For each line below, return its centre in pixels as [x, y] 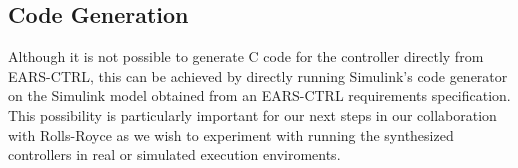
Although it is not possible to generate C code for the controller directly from [246, 56]
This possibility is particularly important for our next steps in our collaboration [252, 114]
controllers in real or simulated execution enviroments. [174, 154]
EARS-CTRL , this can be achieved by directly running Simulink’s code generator [258, 75]
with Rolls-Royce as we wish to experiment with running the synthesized [231, 134]
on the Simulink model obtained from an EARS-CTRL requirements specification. [259, 95]
